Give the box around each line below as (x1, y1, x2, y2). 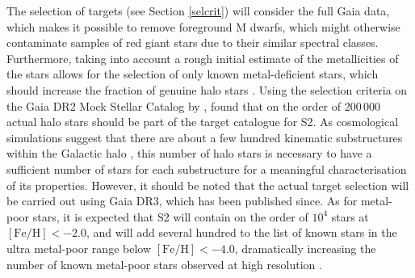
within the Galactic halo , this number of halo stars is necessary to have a (6, 145, 372, 162)
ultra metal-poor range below (6, 239, 152, 256)
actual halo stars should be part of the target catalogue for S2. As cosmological (6, 113, 399, 130)
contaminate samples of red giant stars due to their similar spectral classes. (6, 34, 379, 51)
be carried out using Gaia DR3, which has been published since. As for (6, 192, 358, 209)
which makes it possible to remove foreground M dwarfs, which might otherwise (6, 18, 400, 35)
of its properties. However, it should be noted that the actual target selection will (6, 176, 409, 193)
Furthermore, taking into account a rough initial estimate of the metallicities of (6, 49, 399, 66)
